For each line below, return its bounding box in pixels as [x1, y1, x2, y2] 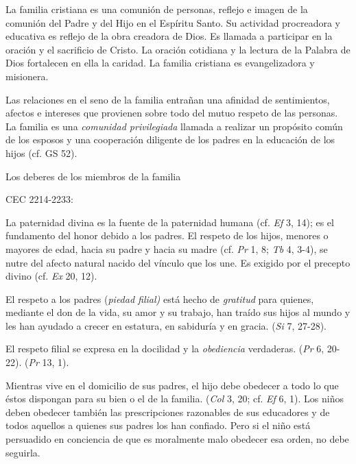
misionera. [5, 69, 49, 83]
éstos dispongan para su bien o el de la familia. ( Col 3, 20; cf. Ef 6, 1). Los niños [5, 391, 344, 406]
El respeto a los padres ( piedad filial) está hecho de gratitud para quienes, [5, 291, 314, 306]
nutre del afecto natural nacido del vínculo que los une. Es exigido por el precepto [5, 255, 351, 269]
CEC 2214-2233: [5, 192, 73, 206]
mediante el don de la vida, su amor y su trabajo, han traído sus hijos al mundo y [5, 305, 351, 319]
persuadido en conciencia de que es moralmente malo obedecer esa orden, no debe [5, 432, 349, 446]
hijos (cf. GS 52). [5, 145, 78, 160]
